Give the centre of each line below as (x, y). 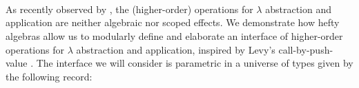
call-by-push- (306, 49)
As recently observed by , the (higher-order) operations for (129, 9)
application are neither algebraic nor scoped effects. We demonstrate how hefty (173, 22)
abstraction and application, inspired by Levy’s (176, 49)
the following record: (49, 76)
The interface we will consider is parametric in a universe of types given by (195, 63)
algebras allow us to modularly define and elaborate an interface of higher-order (174, 35)
